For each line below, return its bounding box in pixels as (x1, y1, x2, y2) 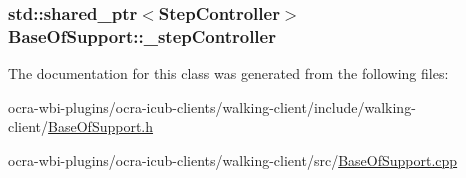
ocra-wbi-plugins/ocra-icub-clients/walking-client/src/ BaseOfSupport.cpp (8, 149, 458, 170)
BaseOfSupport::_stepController (8, 23, 276, 48)
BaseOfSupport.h (48, 116, 154, 137)
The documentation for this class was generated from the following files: (8, 63, 449, 84)
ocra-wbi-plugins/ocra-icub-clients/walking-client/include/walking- (8, 96, 416, 117)
